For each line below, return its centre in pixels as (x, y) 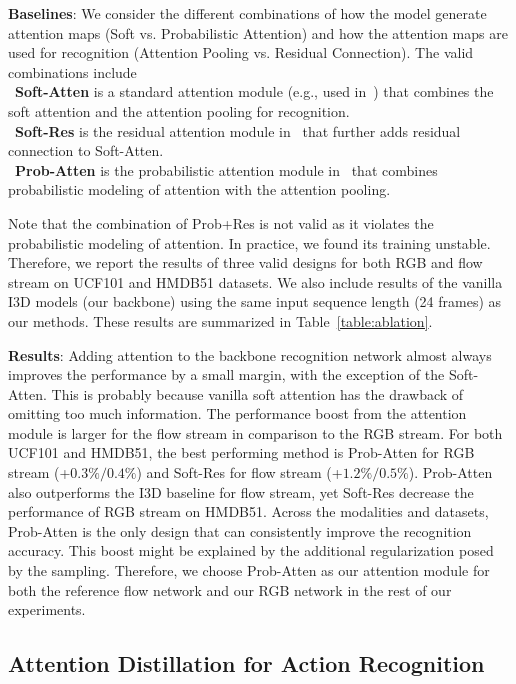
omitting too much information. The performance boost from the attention (237, 413)
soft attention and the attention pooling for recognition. (179, 110)
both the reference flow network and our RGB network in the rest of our (230, 589)
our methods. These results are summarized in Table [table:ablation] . (220, 320)
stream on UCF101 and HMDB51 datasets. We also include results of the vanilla (255, 281)
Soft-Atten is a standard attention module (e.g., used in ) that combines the (254, 91)
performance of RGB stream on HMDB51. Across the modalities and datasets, (248, 511)
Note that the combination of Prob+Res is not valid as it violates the (221, 222)
